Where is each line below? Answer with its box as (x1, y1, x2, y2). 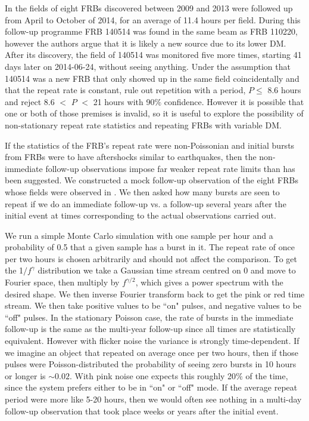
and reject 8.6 (5, 95, 55, 107)
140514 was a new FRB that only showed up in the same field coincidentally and (5, 72, 299, 84)
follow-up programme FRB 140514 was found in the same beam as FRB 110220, (5, 25, 298, 38)
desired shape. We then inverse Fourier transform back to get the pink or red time (5, 287, 305, 300)
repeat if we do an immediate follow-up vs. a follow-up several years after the (5, 197, 286, 210)
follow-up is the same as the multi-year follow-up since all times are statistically (5, 322, 296, 335)
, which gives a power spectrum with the (135, 276, 283, 288)
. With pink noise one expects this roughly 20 (70, 369, 236, 382)
